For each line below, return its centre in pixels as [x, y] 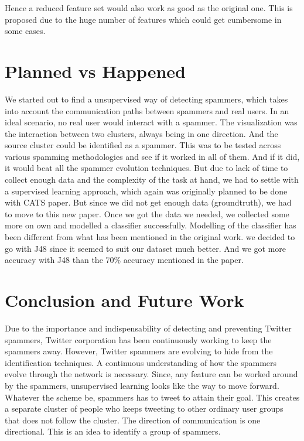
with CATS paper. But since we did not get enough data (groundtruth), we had [148, 202]
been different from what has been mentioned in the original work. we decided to [150, 237]
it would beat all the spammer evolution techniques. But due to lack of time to [146, 168]
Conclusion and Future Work [124, 300]
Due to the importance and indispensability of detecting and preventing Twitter [148, 328]
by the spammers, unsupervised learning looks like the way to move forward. [142, 385]
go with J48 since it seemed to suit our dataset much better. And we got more [146, 248]
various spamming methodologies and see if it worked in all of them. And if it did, [152, 156]
